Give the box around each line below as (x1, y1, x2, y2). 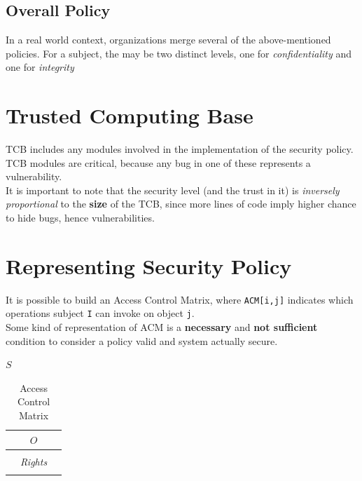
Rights (20, 454, 48, 468)
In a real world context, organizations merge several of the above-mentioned (6, 32, 331, 47)
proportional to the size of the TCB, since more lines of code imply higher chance (6, 196, 356, 211)
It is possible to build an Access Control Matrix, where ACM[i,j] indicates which (6, 292, 354, 306)
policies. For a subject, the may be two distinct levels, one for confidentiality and (6, 46, 352, 60)
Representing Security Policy (6, 251, 292, 280)
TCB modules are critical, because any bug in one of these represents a (6, 155, 311, 170)
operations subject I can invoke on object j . (6, 306, 195, 320)
